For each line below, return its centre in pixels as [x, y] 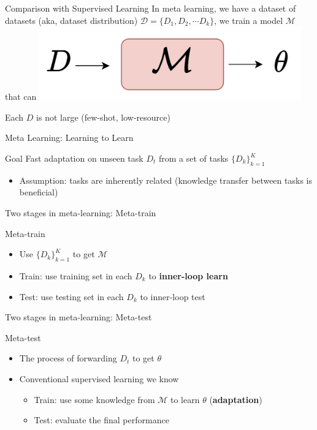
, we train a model [249, 20]
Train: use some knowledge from [94, 399]
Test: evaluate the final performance [101, 420]
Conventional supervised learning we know [99, 378]
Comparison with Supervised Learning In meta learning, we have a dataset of [151, 8]
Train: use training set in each [76, 276]
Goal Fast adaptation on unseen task [74, 158]
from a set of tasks [193, 158]
